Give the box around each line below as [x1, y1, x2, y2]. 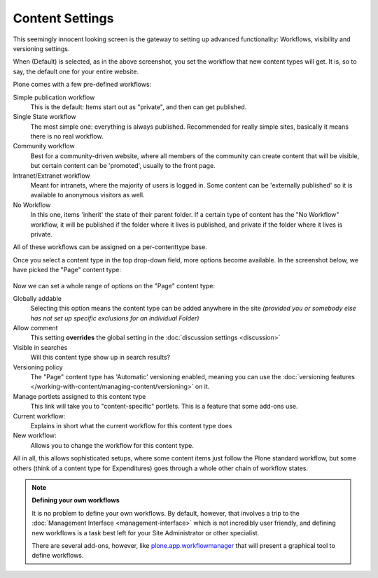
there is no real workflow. [30, 132, 104, 141]
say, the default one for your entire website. [13, 67, 139, 76]
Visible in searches [13, 343, 68, 351]
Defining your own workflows [31, 496, 120, 505]
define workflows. [31, 551, 84, 560]
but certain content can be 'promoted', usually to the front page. [30, 162, 216, 170]
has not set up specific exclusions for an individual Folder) [30, 313, 199, 322]
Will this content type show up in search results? [30, 353, 171, 362]
